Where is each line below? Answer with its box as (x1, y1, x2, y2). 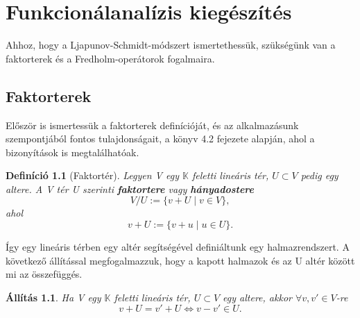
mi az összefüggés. (6, 267, 83, 281)
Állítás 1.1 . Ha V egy (6, 290, 101, 304)
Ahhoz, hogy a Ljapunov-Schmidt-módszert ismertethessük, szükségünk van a (6, 37, 336, 52)
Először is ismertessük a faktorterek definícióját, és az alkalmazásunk (6, 117, 299, 132)
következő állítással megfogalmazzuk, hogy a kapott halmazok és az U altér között (6, 253, 355, 267)
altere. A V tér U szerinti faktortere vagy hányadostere (6, 181, 254, 196)
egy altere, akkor (223, 290, 292, 304)
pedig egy (300, 168, 338, 183)
